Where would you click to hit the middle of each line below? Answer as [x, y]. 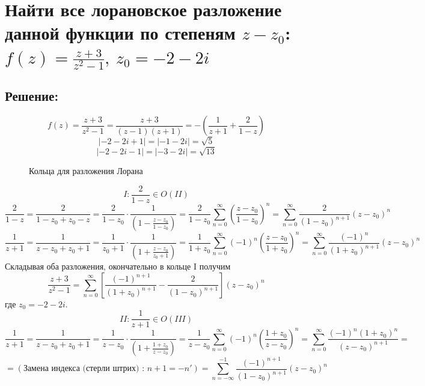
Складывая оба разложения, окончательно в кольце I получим [118, 266]
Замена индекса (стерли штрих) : [84, 369]
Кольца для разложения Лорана [86, 171]
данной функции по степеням [120, 33]
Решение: [32, 96]
